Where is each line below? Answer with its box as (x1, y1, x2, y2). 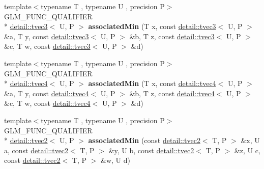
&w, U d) (101, 155, 130, 165)
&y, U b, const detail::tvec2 (108, 145, 194, 155)
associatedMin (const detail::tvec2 (88, 135, 200, 146)
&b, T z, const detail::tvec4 (129, 88, 215, 98)
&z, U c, (234, 145, 260, 155)
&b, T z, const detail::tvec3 (129, 31, 215, 41)
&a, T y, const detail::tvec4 (4, 88, 89, 98)
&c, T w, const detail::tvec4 (4, 98, 91, 108)
